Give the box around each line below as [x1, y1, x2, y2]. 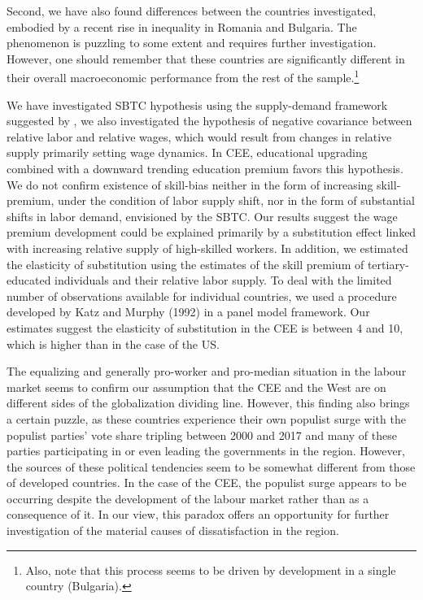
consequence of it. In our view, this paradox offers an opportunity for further [7, 506, 390, 523]
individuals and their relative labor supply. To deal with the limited [55, 272, 392, 289]
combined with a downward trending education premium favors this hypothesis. [7, 160, 403, 176]
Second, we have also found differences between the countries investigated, [7, 2, 377, 19]
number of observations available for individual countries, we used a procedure [7, 287, 397, 304]
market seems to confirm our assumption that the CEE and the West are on [7, 378, 386, 395]
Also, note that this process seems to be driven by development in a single [25, 561, 396, 578]
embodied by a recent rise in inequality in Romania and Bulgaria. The [7, 18, 357, 35]
